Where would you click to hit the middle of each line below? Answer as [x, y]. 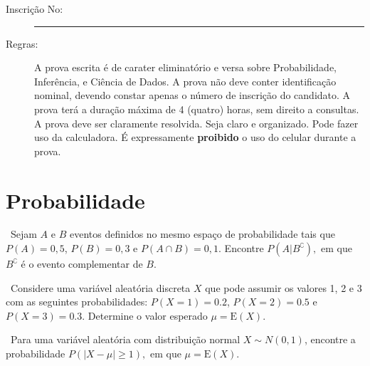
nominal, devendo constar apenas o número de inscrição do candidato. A [192, 95]
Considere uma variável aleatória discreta [100, 287]
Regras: [22, 43]
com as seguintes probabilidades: [77, 302]
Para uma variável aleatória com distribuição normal [125, 339]
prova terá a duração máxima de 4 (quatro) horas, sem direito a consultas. [197, 109]
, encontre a [330, 339]
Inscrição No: [35, 9]
